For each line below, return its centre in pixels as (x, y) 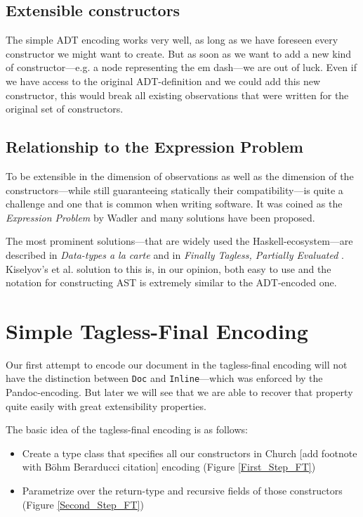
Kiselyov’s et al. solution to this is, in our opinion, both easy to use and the (169, 268)
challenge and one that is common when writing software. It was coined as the (174, 204)
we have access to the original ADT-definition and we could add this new (163, 81)
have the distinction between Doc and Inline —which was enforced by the (164, 378)
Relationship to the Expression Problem (154, 147)
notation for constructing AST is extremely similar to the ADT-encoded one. (171, 282)
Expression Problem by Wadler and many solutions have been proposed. (160, 217)
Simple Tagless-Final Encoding (157, 330)
